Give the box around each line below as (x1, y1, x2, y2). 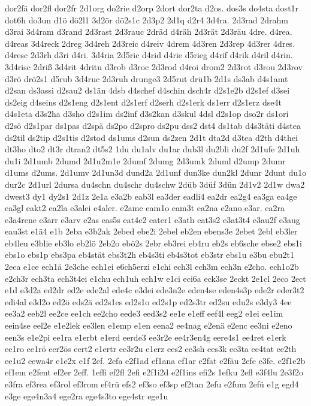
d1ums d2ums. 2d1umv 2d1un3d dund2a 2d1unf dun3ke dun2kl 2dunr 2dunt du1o (5, 166, 307, 179)
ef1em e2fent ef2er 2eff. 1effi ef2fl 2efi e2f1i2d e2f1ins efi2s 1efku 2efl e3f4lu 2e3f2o (5, 366, 303, 378)
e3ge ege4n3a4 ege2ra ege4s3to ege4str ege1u (5, 389, 168, 402)
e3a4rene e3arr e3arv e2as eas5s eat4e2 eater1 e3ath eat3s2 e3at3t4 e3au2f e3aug (5, 213, 300, 225)
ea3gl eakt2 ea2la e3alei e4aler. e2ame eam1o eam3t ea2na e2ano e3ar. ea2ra (5, 202, 285, 214)
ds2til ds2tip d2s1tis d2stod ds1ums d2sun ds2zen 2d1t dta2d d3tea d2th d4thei (5, 131, 298, 143)
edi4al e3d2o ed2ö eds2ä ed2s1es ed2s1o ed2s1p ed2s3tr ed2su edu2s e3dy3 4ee (5, 295, 292, 308)
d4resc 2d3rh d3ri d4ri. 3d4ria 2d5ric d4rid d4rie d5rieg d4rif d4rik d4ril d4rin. (5, 49, 293, 61)
